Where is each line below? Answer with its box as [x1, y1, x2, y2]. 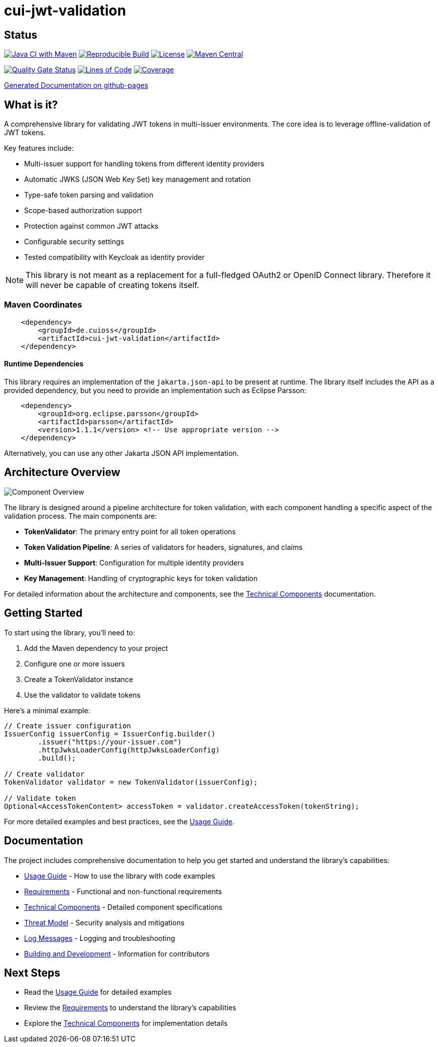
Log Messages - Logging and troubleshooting [24, 933, 175, 942]
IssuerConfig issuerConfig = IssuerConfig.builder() [4, 729, 216, 738]
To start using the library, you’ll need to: [4, 628, 135, 637]
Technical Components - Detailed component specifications [24, 902, 223, 911]
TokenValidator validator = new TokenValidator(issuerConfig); [4, 778, 258, 786]
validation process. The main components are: [4, 511, 157, 520]
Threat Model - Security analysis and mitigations [24, 918, 185, 927]
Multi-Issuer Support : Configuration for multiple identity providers [24, 558, 244, 567]
